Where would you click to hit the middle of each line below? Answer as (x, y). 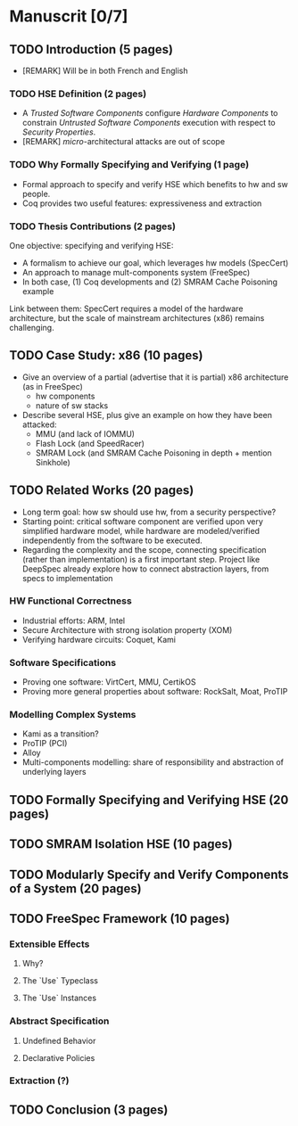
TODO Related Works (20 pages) (102, 491)
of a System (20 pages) (76, 888)
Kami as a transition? (61, 734)
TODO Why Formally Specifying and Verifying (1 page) (129, 165)
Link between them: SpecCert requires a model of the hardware (126, 308)
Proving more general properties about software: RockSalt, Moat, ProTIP (155, 692)
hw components (65, 396)
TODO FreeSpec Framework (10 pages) (120, 919)
